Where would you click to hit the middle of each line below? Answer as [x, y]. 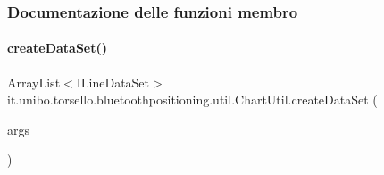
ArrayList [34, 82]
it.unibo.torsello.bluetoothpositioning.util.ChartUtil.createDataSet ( [192, 100]
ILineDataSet [113, 82]
